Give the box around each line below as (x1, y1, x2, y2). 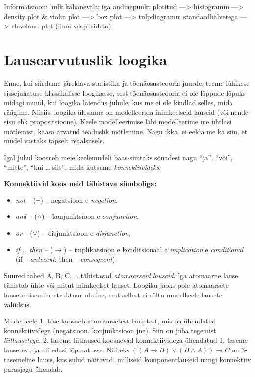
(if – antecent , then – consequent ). (15, 254, 117, 264)
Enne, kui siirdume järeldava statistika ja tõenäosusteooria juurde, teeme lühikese (4, 78, 250, 88)
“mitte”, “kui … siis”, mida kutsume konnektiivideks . (4, 162, 161, 172)
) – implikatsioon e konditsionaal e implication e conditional (63, 244, 244, 254)
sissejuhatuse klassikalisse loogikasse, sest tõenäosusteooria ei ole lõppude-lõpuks (4, 87, 246, 98)
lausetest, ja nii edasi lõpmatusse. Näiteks (4, 344, 129, 354)
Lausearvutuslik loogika (4, 49, 167, 69)
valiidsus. (4, 299, 31, 309)
